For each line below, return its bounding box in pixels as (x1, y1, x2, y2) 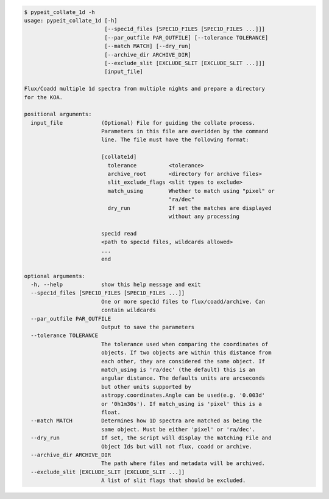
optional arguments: (24, 273, 85, 279)
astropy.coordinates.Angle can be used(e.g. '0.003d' (101, 392, 265, 399)
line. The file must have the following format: (101, 136, 249, 143)
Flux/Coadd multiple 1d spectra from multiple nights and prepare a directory (24, 85, 265, 92)
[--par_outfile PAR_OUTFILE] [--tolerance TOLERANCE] (104, 34, 269, 41)
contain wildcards (101, 307, 157, 313)
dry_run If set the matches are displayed (107, 204, 272, 211)
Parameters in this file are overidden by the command (101, 128, 269, 135)
